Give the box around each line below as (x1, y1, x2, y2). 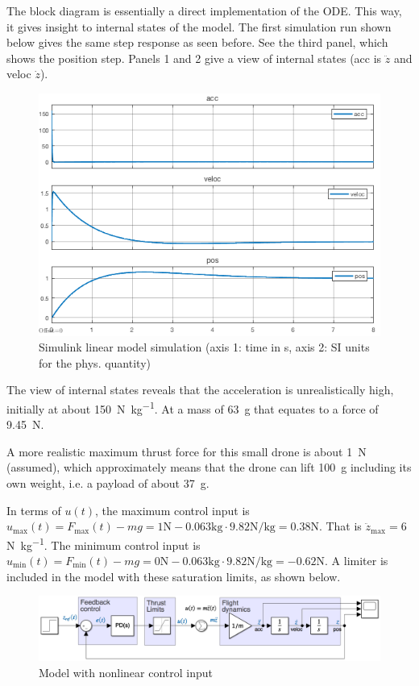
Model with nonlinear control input (39, 663, 213, 680)
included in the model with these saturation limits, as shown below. (6, 568, 341, 584)
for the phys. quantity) (39, 354, 151, 371)
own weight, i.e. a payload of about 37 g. (6, 474, 209, 491)
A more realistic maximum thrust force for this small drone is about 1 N (6, 443, 367, 459)
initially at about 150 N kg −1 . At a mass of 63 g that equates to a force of (6, 397, 379, 417)
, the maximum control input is (94, 501, 250, 518)
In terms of (6, 501, 61, 518)
